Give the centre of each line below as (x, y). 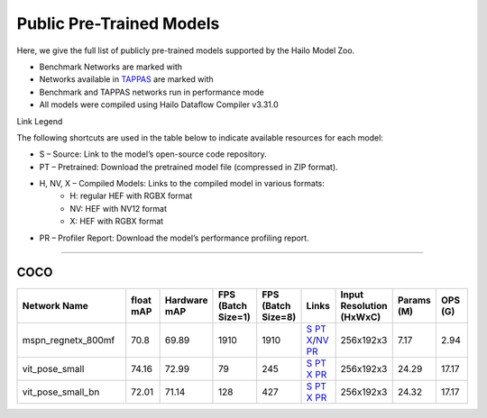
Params (414, 300)
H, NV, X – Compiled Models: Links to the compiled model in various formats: (182, 184)
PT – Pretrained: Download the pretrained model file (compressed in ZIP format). (188, 167)
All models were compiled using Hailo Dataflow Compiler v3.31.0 (159, 104)
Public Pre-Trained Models (118, 23)
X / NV (317, 340)
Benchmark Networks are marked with (111, 67)
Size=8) (279, 317)
